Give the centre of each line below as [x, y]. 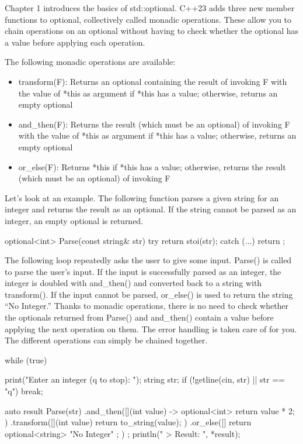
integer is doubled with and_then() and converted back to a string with [133, 283]
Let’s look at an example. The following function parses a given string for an [142, 197]
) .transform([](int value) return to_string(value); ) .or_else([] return [128, 422]
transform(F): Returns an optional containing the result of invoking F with [153, 81]
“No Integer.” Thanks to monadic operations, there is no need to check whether [147, 306]
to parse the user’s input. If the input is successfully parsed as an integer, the [143, 271]
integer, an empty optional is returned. [74, 220]
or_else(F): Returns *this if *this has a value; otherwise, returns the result [152, 166]
